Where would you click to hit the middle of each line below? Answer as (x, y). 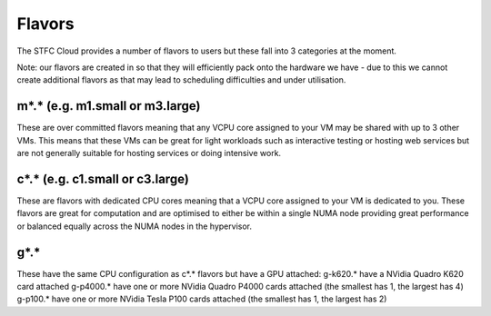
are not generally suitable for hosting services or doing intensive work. (149, 153)
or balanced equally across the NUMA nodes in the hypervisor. (134, 226)
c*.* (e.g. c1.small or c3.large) (103, 178)
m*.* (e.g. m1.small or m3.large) (109, 106)
